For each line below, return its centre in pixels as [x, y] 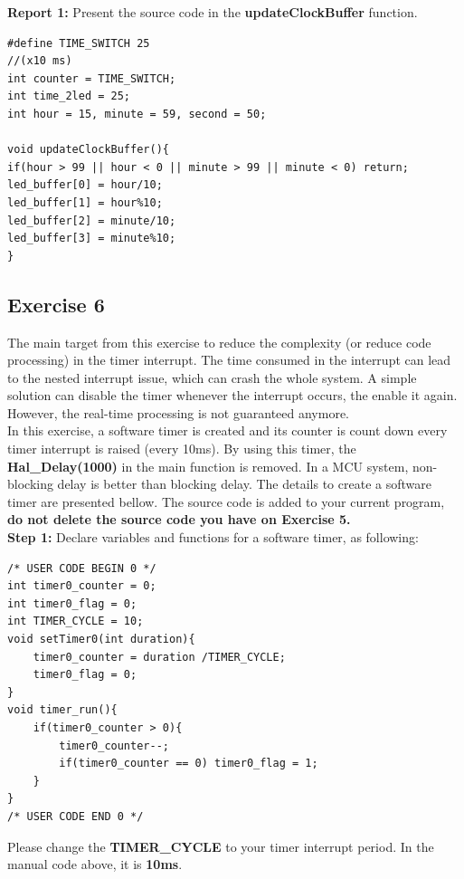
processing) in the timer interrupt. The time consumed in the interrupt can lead [229, 360]
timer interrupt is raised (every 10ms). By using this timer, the [182, 449]
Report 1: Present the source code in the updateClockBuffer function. [213, 12]
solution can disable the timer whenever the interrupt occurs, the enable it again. [232, 395]
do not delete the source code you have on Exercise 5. [179, 519]
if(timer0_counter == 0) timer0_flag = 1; [189, 764]
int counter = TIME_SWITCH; [92, 78]
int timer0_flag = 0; [72, 603]
